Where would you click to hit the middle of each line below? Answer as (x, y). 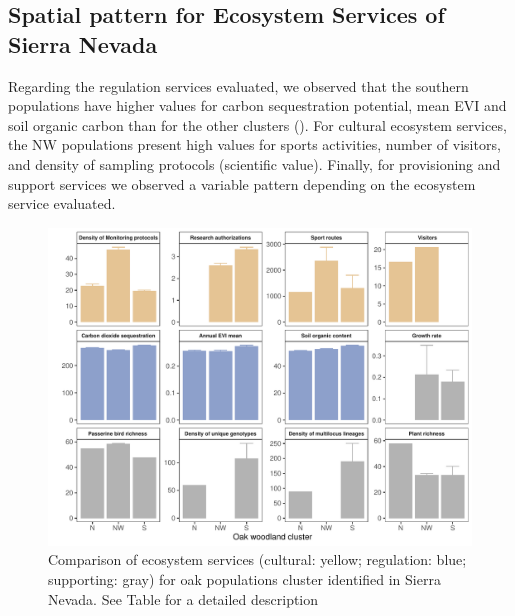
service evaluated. (62, 203)
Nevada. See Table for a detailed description (183, 598)
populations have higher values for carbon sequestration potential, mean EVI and (257, 105)
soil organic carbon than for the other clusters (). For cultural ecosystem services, (257, 124)
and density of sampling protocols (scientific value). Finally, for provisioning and (254, 163)
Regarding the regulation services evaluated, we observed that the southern (238, 85)
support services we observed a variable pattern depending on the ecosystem (242, 183)
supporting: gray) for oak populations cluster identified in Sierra (244, 578)
